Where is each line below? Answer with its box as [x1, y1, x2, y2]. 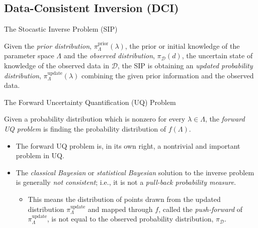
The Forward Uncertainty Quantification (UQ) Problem [4, 96, 176, 107]
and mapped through [88, 203, 153, 214]
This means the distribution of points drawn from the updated [28, 193, 221, 204]
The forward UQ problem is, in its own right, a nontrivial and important [16, 140, 240, 151]
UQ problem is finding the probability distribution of [4, 123, 166, 134]
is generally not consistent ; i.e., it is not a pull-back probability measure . [16, 177, 236, 187]
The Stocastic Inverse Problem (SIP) [4, 24, 118, 34]
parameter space [4, 50, 54, 61]
